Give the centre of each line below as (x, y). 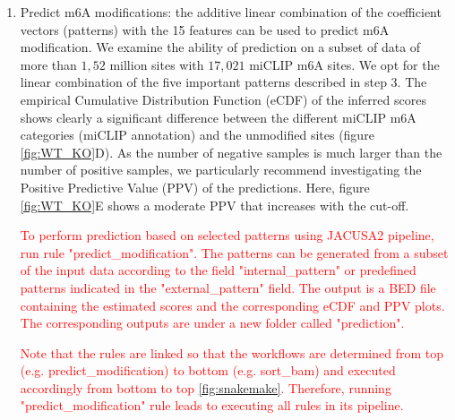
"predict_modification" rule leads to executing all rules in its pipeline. (212, 405)
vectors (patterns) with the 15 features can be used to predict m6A (205, 29)
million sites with (157, 64)
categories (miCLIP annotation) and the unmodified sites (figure (197, 135)
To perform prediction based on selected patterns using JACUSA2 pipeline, (227, 235)
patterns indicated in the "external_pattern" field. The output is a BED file (228, 287)
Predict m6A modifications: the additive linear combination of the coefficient (231, 12)
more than (48, 64)
